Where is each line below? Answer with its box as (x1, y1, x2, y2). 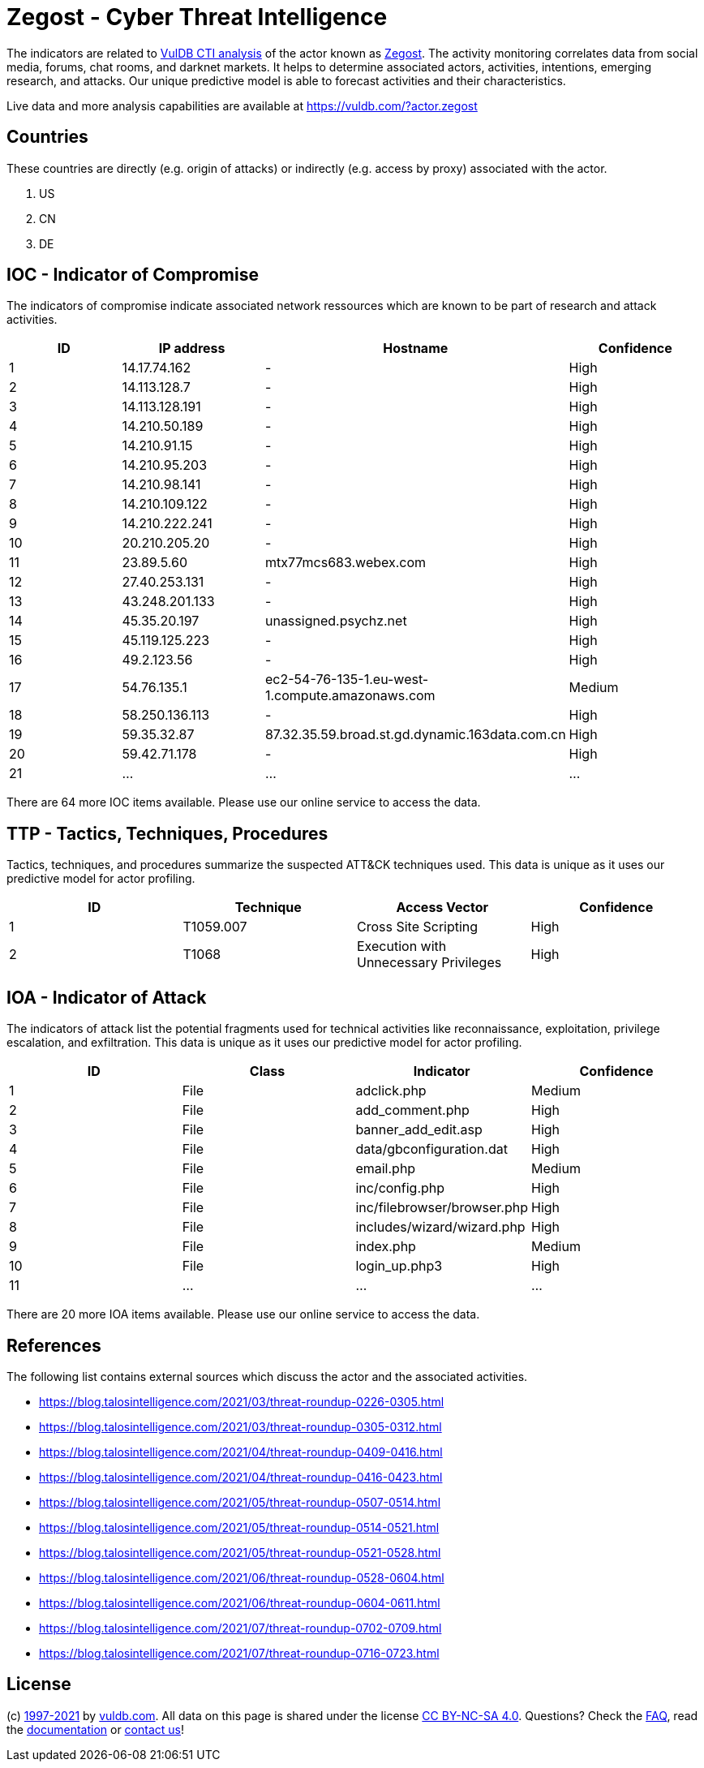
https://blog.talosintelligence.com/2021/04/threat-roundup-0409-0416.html (39, 1444, 443, 1459)
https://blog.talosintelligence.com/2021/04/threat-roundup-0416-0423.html (39, 1469, 443, 1484)
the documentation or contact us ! (6, 1722, 184, 1736)
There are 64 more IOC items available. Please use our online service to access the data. (6, 795, 481, 810)
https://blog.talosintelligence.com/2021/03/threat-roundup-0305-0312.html (39, 1419, 442, 1434)
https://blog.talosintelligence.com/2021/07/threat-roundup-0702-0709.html (39, 1620, 442, 1635)
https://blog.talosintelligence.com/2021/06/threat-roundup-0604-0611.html (39, 1595, 440, 1610)
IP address (158, 340, 225, 357)
